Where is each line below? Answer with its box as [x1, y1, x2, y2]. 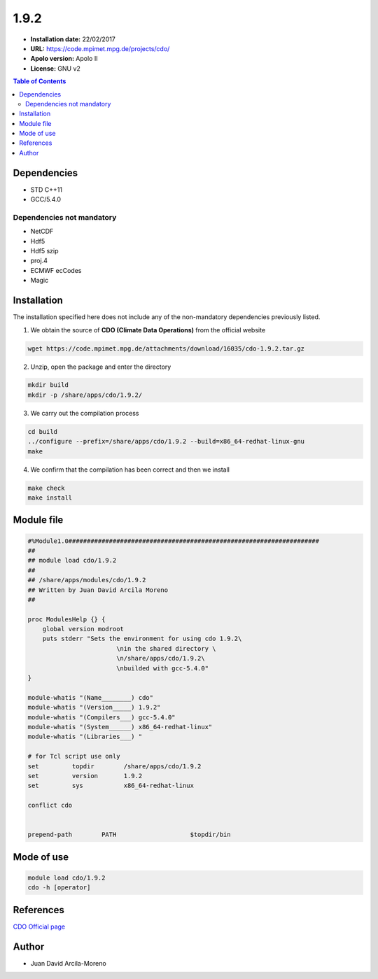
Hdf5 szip [30, 247, 59, 255]
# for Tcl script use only [27, 752, 120, 761]
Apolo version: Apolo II [30, 55, 98, 63]
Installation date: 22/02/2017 [30, 35, 115, 43]
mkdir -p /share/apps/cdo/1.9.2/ [27, 390, 143, 399]
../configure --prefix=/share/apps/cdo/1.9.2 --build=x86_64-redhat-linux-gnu [27, 437, 304, 446]
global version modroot [42, 625, 124, 633]
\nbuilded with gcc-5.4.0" [115, 664, 209, 672]
